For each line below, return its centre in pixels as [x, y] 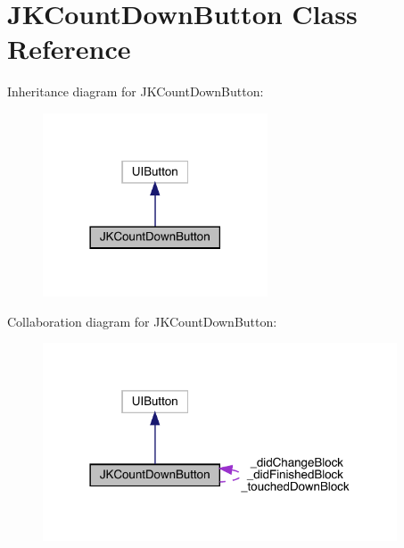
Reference [69, 49]
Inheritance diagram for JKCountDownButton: [136, 91]
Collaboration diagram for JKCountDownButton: [142, 321]
